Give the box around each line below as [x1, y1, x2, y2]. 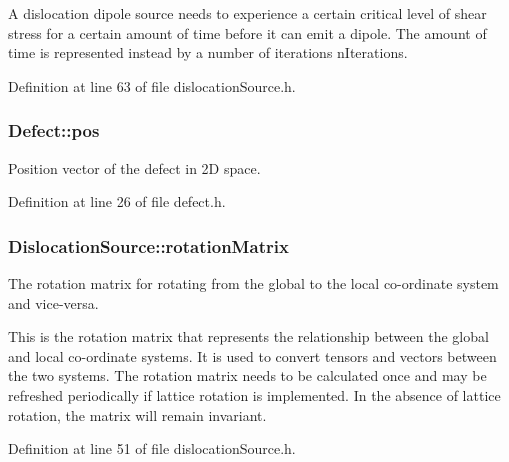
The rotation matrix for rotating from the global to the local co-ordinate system [8, 273, 499, 293]
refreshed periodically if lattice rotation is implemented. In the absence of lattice [8, 384, 501, 405]
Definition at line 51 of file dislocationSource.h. [8, 438, 296, 459]
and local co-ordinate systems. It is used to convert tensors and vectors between [8, 345, 497, 366]
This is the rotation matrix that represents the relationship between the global [8, 326, 489, 347]
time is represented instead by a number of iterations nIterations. [8, 42, 408, 63]
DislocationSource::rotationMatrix [8, 233, 289, 258]
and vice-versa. [8, 292, 99, 313]
